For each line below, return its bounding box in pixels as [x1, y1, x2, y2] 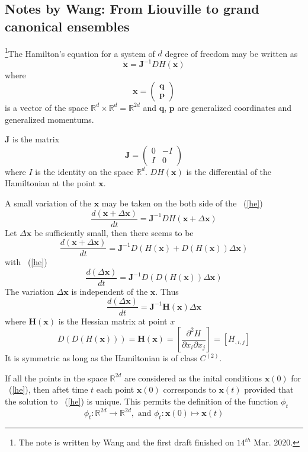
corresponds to [163, 383, 216, 396]
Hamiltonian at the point [5, 177, 96, 189]
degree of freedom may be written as [165, 47, 298, 59]
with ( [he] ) [5, 256, 47, 268]
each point [96, 383, 134, 396]
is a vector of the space [5, 101, 88, 113]
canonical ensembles [5, 17, 130, 35]
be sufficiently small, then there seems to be [34, 226, 194, 238]
